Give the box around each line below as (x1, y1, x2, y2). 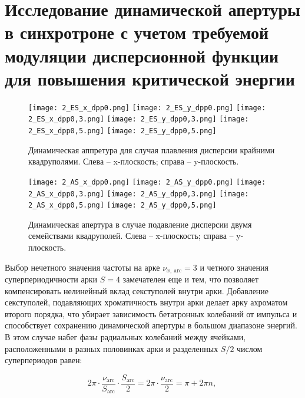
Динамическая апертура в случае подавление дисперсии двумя (28, 218, 252, 230)
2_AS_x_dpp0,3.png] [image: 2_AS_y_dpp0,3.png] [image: (28, 189, 249, 198)
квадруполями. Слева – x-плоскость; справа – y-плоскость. (28, 155, 239, 167)
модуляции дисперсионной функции (5, 43, 279, 67)
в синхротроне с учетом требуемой (5, 20, 269, 44)
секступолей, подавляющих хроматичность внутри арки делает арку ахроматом (5, 296, 288, 308)
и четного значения (200, 261, 268, 273)
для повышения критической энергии (5, 66, 295, 90)
